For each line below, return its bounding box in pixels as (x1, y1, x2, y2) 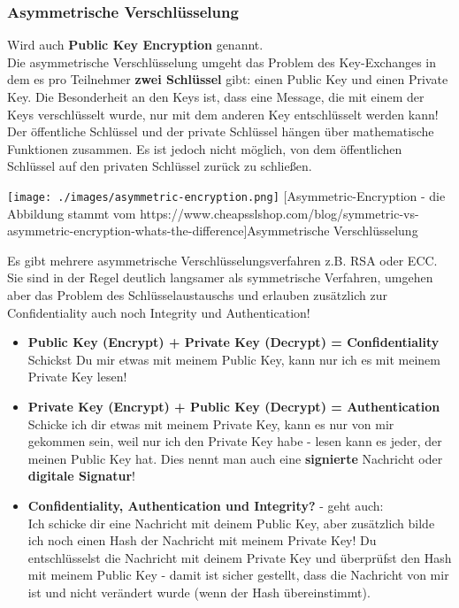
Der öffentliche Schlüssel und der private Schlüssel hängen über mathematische (7, 122, 434, 141)
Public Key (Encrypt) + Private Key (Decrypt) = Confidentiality (27, 333, 440, 351)
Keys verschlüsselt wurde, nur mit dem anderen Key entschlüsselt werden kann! (7, 104, 439, 123)
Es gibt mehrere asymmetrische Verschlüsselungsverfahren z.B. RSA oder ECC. (7, 250, 438, 269)
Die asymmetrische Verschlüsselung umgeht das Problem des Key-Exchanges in (7, 52, 437, 71)
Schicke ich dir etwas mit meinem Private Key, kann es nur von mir (27, 414, 394, 433)
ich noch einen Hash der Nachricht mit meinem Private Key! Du (27, 531, 377, 550)
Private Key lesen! (27, 367, 127, 386)
